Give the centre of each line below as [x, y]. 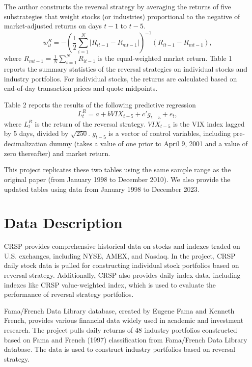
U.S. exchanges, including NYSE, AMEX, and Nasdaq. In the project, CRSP [120, 255]
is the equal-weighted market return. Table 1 [165, 58]
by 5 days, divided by [36, 133]
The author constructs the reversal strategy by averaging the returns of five [118, 6]
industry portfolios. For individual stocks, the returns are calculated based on [121, 78]
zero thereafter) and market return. [57, 153]
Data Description [63, 223]
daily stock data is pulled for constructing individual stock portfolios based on [122, 265]
